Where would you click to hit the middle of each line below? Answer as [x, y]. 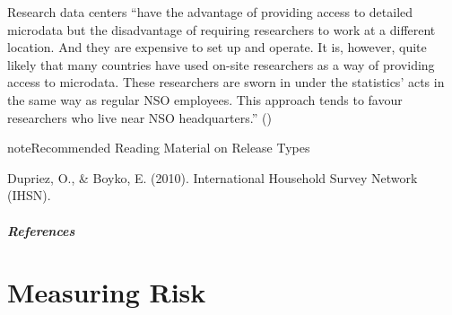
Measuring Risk [107, 292]
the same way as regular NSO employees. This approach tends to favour [205, 99]
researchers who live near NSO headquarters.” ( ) [139, 117]
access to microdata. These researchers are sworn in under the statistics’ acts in [226, 82]
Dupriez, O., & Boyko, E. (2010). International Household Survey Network [213, 177]
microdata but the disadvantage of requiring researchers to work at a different [222, 29]
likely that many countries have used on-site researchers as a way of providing [221, 64]
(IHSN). [29, 195]
